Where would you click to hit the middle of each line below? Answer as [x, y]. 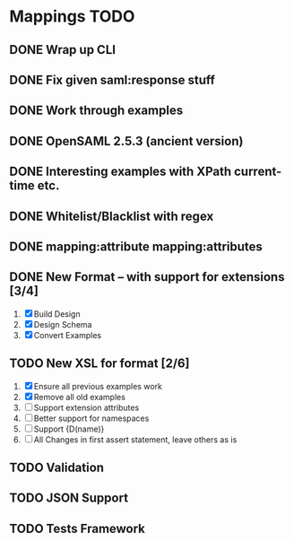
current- [258, 172]
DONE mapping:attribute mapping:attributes [136, 246]
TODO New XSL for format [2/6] [99, 364]
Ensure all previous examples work [98, 386]
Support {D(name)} [69, 429]
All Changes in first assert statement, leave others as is [135, 439]
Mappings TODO [72, 17]
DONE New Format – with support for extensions [147, 277]
